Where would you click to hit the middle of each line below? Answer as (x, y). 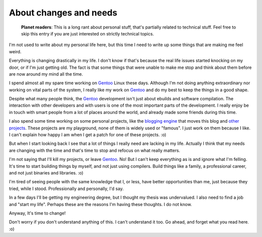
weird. (15, 51)
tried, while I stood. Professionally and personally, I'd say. (66, 189)
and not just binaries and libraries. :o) (46, 173)
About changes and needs (63, 13)
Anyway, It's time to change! (37, 213)
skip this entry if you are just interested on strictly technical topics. (88, 33)
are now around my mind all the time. (46, 74)
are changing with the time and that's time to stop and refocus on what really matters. (95, 150)
